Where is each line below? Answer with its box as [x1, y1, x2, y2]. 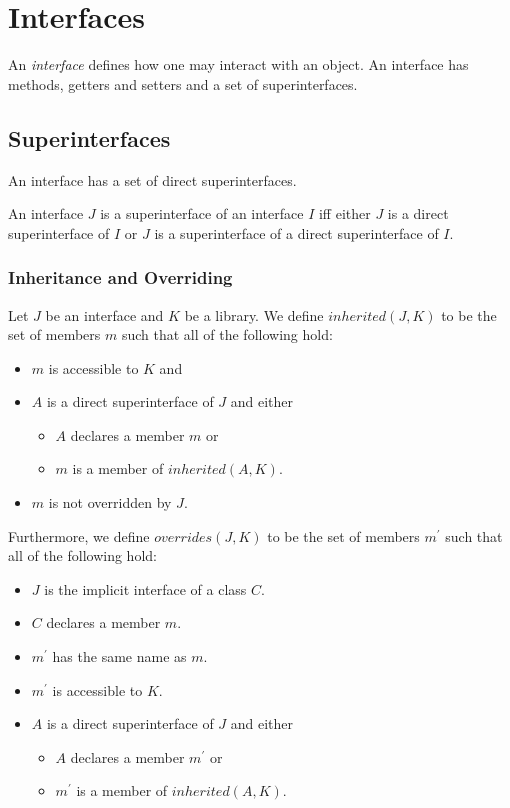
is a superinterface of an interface [100, 203, 304, 224]
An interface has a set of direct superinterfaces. [8, 169, 297, 190]
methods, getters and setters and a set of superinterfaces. [8, 73, 358, 94]
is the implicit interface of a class [44, 578, 247, 599]
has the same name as [52, 646, 187, 667]
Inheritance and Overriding [8, 265, 233, 290]
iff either [318, 203, 371, 224]
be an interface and [45, 304, 164, 325]
